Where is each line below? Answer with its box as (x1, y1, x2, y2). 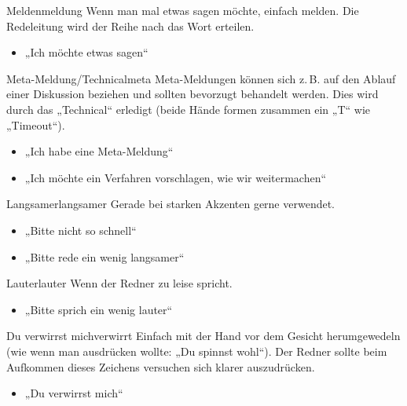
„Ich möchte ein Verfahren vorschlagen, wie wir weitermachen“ (24, 169, 327, 185)
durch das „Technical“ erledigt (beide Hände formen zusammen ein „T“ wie (6, 101, 371, 117)
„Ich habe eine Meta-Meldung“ (24, 143, 174, 159)
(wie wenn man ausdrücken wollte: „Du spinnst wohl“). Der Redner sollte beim (6, 342, 387, 359)
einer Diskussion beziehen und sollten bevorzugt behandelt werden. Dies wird (6, 86, 379, 102)
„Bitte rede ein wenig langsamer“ (24, 248, 185, 265)
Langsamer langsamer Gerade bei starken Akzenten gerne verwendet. (6, 196, 335, 212)
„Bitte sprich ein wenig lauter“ (24, 301, 173, 317)
